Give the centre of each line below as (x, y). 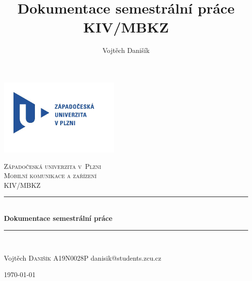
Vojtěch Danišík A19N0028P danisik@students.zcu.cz (83, 258)
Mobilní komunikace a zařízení (50, 175)
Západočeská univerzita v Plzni (53, 166)
